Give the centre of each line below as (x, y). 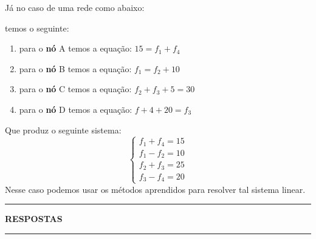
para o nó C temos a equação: (75, 89)
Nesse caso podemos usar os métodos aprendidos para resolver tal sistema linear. (155, 189)
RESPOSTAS (34, 219)
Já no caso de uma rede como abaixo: (75, 7)
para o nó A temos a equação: (75, 48)
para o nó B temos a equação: (75, 68)
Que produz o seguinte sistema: (63, 130)
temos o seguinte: (37, 28)
